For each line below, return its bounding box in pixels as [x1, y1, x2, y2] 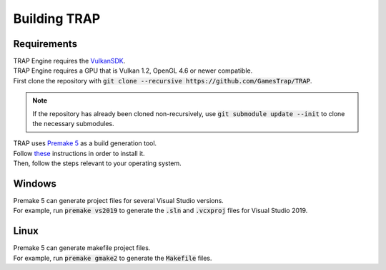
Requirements [13, 38, 78, 50]
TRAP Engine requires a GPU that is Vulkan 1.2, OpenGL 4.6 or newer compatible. [13, 66, 253, 75]
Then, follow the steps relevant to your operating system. [13, 159, 182, 167]
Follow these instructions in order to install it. [13, 149, 146, 157]
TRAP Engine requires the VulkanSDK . [13, 57, 126, 66]
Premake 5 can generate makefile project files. [13, 244, 151, 252]
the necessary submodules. [32, 120, 114, 128]
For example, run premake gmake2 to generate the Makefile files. [13, 254, 212, 262]
